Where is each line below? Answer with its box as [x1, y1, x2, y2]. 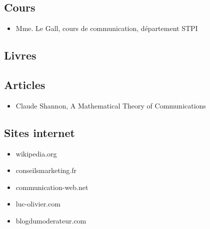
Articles [4, 76, 45, 92]
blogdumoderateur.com [15, 215, 86, 225]
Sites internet [4, 124, 75, 140]
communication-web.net [15, 181, 88, 192]
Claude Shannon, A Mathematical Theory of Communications [15, 100, 206, 110]
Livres [4, 47, 36, 63]
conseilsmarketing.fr [15, 165, 76, 175]
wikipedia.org [15, 148, 57, 158]
